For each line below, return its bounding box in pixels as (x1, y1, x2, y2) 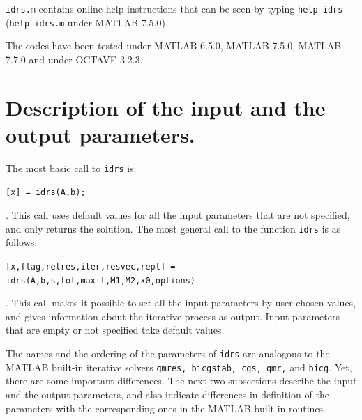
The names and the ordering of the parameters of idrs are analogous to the (6, 346, 330, 361)
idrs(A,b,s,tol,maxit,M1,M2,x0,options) (6, 275, 196, 286)
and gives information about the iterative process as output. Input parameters (6, 309, 340, 323)
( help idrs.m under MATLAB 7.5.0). (6, 15, 168, 29)
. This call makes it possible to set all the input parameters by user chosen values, (6, 295, 356, 310)
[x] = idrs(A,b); (6, 187, 86, 198)
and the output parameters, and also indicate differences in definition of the (6, 387, 329, 401)
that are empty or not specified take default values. (6, 322, 225, 337)
